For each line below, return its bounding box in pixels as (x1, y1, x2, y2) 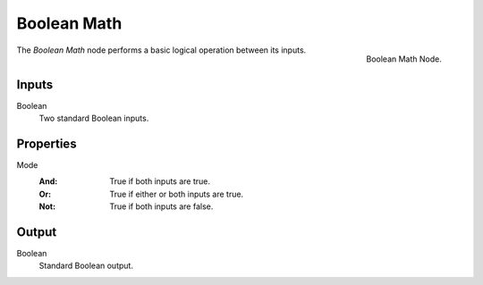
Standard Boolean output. (38, 260, 134, 272)
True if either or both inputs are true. (109, 189, 244, 199)
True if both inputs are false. (109, 201, 214, 212)
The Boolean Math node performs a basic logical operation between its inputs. (16, 45, 307, 55)
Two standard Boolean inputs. (38, 113, 149, 124)
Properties (16, 136, 77, 151)
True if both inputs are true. (109, 176, 210, 187)
